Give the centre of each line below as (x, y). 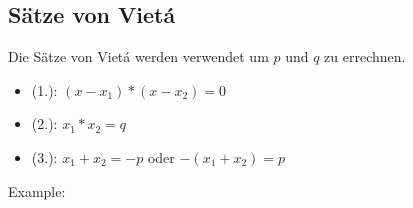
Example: (37, 190)
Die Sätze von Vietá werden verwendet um (138, 56)
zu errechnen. (365, 56)
